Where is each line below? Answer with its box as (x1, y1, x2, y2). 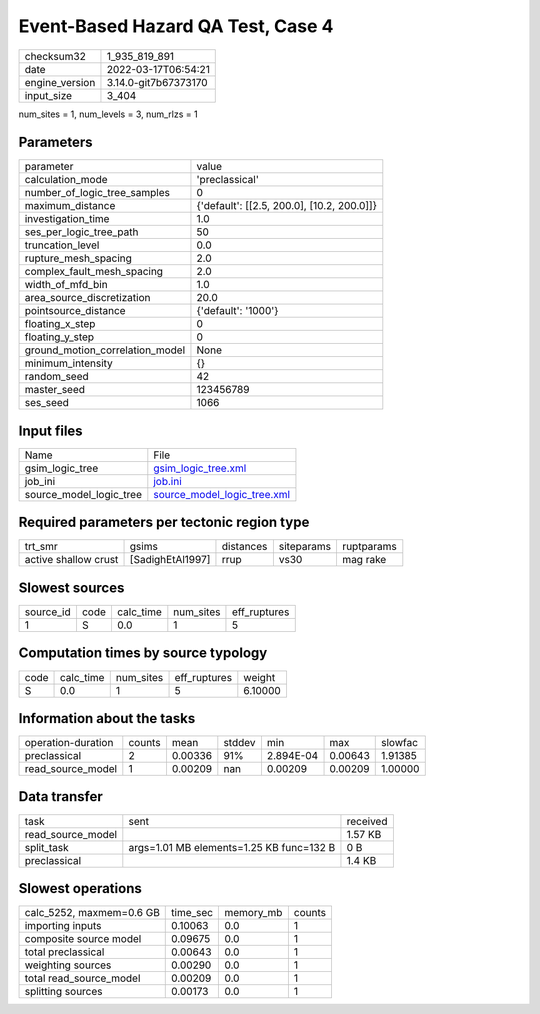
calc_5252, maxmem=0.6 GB (24, 906, 160, 920)
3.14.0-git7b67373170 (106, 75, 209, 89)
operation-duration (24, 736, 114, 750)
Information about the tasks (18, 710, 196, 727)
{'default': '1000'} (196, 304, 279, 318)
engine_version (24, 75, 96, 89)
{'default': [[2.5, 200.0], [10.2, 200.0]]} (196, 199, 378, 213)
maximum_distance (24, 199, 116, 213)
